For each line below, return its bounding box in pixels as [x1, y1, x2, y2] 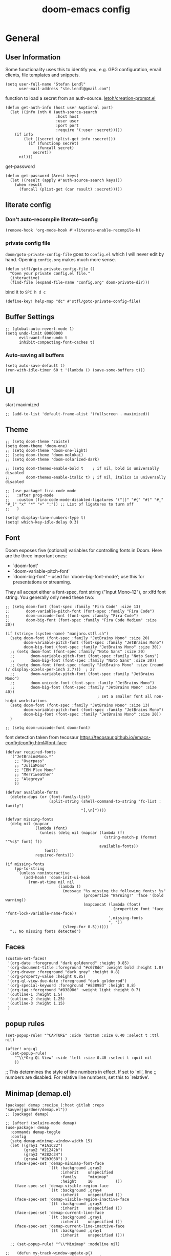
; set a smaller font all [97, 694, 153, 699]
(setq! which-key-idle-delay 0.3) [5, 519, 79, 525]
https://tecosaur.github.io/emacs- [79, 734, 151, 740]
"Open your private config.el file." [10, 270, 91, 276]
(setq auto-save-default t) [5, 363, 66, 368]
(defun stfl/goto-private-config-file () [5, 266, 95, 271]
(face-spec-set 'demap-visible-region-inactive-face [14, 1197, 130, 1202]
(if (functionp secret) [28, 141, 79, 146]
